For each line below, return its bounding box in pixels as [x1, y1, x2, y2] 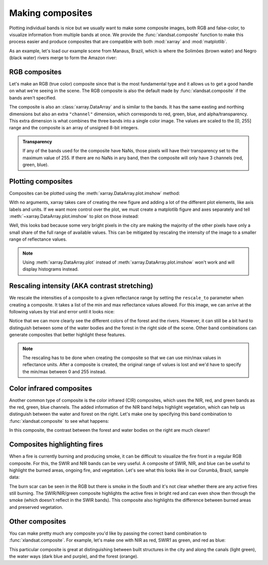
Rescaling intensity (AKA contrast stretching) [9, 282, 153, 290]
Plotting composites [9, 177, 73, 186]
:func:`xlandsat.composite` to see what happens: [9, 418, 109, 424]
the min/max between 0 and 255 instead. [22, 369, 107, 375]
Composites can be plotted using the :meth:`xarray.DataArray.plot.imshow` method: [9, 190, 180, 196]
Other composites [9, 517, 67, 526]
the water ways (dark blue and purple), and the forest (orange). [9, 553, 138, 559]
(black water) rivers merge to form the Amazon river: [9, 55, 117, 61]
